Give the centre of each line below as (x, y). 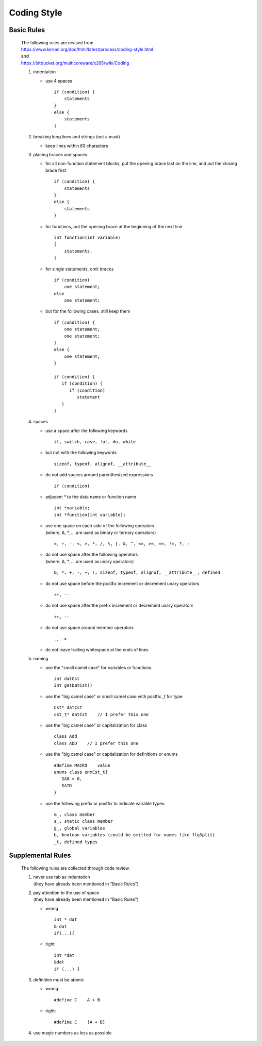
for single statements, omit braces (80, 269)
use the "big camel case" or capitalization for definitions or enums (112, 754)
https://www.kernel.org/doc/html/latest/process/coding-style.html (87, 49)
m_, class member (74, 814)
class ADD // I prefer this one (96, 743)
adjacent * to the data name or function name (91, 497)
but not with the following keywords (81, 453)
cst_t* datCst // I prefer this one (101, 714)
